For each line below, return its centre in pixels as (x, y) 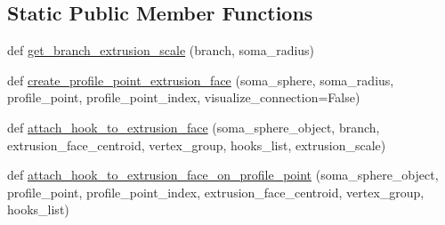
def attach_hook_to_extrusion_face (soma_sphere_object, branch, (194, 127)
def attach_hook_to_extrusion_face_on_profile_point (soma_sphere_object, (223, 175)
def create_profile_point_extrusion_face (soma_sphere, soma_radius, (201, 80)
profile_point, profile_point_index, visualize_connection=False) (184, 97)
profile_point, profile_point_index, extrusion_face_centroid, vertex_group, (216, 192)
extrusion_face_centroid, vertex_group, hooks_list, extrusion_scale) (197, 145)
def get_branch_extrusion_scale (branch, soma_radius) (161, 50)
